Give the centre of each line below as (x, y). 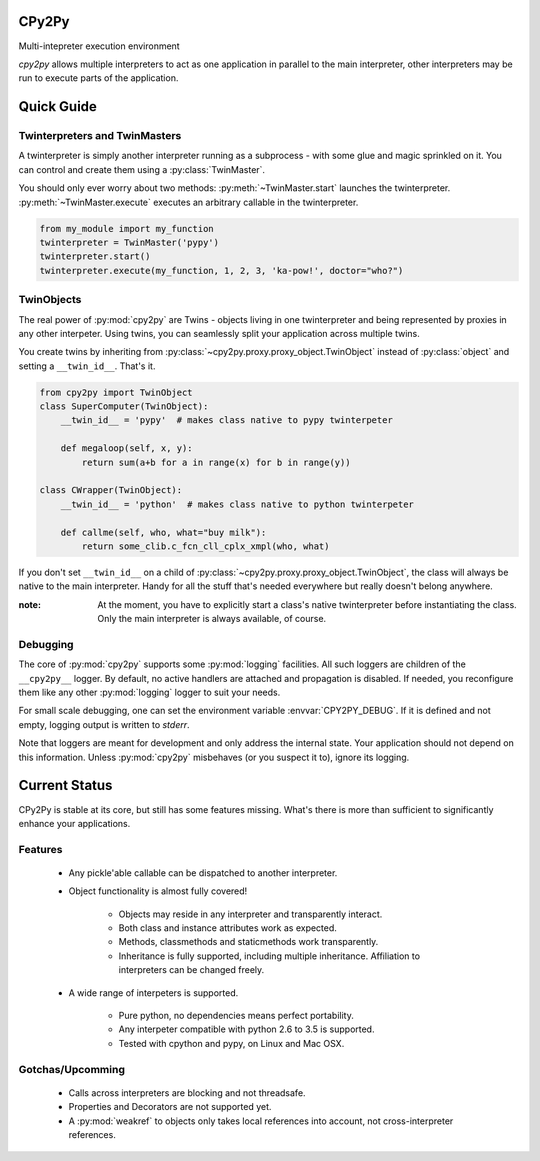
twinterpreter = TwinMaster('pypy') (129, 242)
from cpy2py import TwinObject (116, 392)
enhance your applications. (74, 823)
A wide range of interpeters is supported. (153, 992)
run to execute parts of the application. (98, 78)
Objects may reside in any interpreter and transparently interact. (250, 914)
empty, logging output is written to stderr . (104, 724)
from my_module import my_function (126, 228)
